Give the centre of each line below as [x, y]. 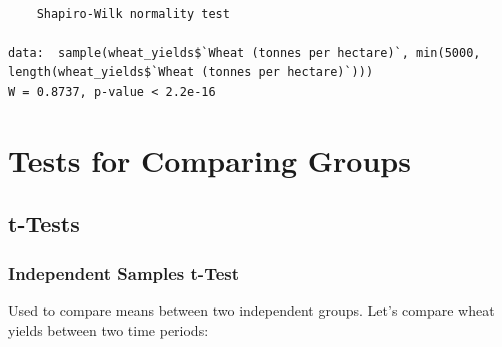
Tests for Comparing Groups [209, 159]
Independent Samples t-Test [124, 272]
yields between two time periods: [108, 329]
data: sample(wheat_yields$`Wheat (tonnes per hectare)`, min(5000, [244, 52]
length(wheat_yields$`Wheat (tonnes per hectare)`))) [191, 72]
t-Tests [44, 223]
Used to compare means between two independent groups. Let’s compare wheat [251, 309]
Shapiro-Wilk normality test [133, 13]
